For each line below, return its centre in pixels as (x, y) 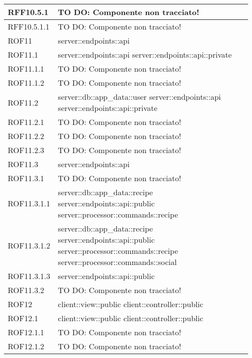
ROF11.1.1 (26, 69)
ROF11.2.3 (26, 150)
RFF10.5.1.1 (29, 26)
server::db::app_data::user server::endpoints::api (139, 97)
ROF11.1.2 (26, 83)
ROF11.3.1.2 (29, 245)
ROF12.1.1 (26, 332)
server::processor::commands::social (117, 262)
